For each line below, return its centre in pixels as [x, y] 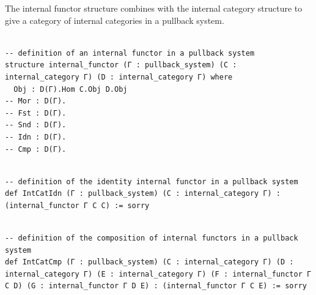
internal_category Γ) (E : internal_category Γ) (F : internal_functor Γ [158, 274]
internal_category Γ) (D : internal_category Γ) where [119, 77]
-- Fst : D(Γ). [36, 113]
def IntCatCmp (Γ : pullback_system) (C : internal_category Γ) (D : [149, 262]
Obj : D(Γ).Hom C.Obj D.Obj [71, 89]
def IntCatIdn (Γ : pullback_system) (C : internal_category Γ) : [143, 194]
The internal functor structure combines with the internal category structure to [154, 8]
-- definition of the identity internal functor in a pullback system [152, 181]
